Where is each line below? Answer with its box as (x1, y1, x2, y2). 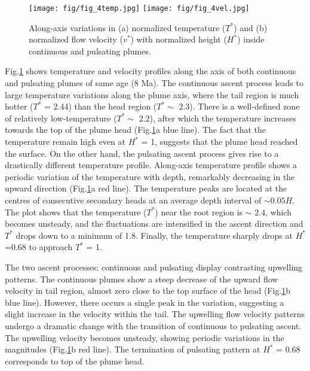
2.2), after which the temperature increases (139, 111, 296, 124)
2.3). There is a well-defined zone (179, 100, 300, 112)
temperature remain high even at (5, 135, 125, 147)
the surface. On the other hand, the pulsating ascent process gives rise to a (5, 147, 279, 159)
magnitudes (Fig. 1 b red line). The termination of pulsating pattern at (5, 343, 260, 355)
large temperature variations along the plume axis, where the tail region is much (5, 88, 299, 101)
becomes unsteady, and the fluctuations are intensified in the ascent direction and (5, 217, 303, 230)
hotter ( (5, 100, 33, 112)
